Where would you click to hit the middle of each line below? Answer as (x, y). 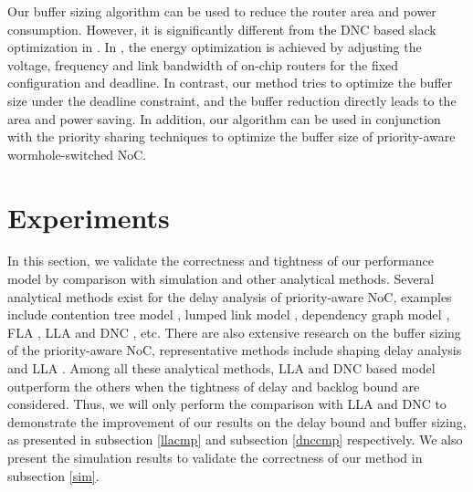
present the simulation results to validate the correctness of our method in (215, 457)
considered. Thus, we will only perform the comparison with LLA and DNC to (227, 404)
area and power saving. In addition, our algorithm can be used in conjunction (224, 118)
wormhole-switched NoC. (77, 154)
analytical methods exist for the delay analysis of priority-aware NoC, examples (230, 296)
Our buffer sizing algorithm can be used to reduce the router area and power (222, 11)
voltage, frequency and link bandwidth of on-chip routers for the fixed (203, 64)
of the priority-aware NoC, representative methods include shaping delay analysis (235, 350)
